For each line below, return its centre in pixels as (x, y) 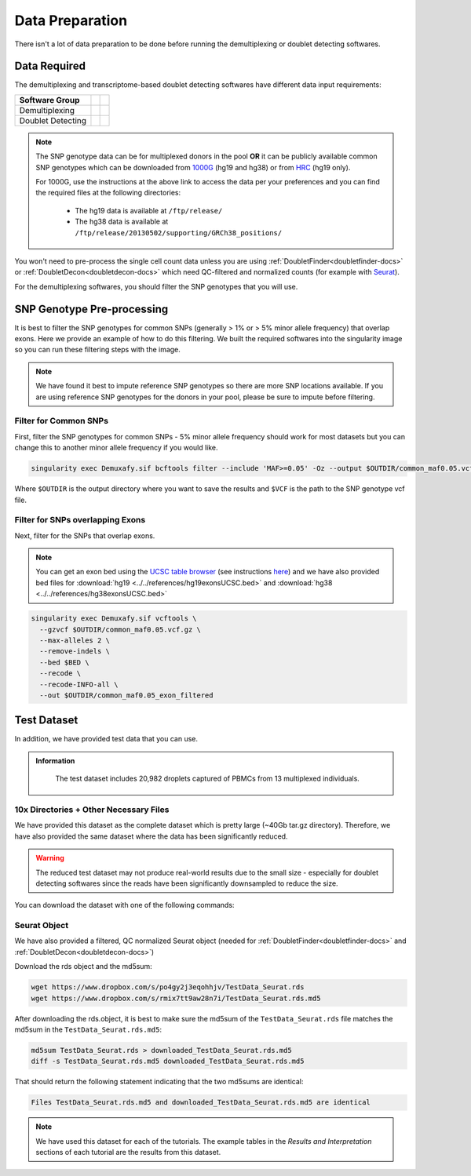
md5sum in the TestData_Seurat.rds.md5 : (88, 1029)
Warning (50, 858)
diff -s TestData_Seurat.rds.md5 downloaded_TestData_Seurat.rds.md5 (168, 1061)
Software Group (49, 100)
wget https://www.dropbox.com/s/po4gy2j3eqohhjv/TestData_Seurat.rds (168, 987)
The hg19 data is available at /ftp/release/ (149, 210)
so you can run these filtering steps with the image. (97, 350)
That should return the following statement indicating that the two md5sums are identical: (159, 1082)
